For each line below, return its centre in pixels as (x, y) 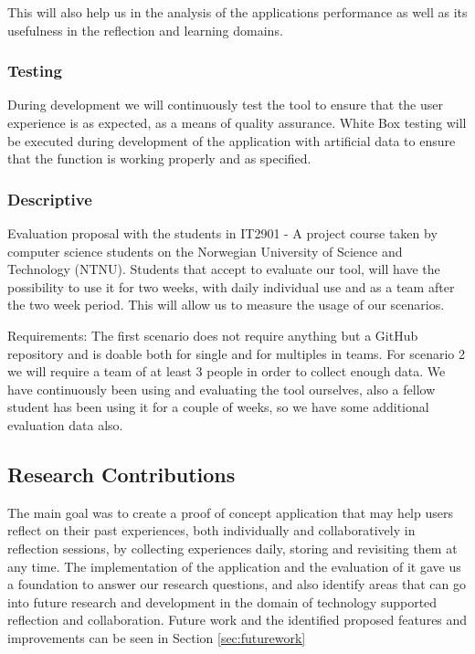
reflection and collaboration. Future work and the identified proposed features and (237, 620)
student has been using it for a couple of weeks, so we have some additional (218, 407)
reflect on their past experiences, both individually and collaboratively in (211, 530)
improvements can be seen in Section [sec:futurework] (157, 637)
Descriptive (50, 199)
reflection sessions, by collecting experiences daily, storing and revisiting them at (232, 548)
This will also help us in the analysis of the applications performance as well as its (237, 12)
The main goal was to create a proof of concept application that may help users (230, 512)
